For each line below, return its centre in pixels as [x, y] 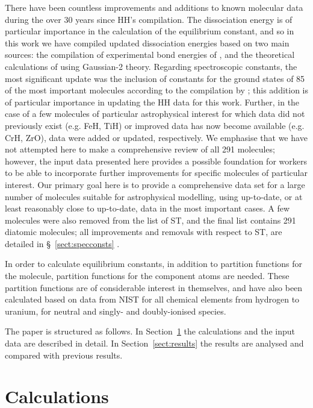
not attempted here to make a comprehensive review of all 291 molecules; [140, 149]
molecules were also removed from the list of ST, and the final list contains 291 [150, 220]
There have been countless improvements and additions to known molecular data [154, 7]
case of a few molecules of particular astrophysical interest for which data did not [155, 114]
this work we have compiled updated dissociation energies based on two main [147, 42]
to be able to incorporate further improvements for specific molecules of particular [156, 173]
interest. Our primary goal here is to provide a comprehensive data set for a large [155, 184]
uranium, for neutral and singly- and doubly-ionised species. [116, 311]
